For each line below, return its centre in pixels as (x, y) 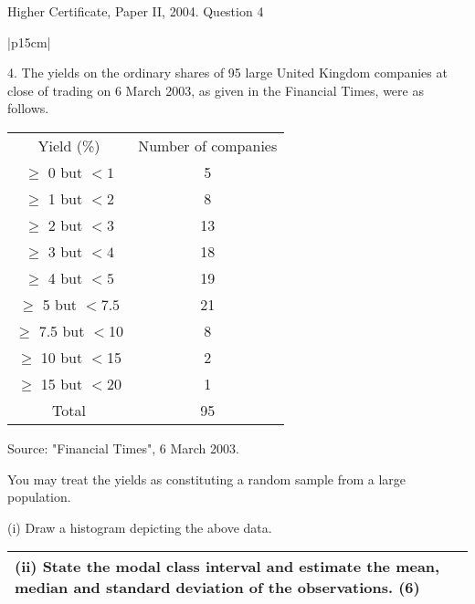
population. (39, 497)
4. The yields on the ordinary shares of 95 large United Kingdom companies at (227, 73)
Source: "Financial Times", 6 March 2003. (123, 448)
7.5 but (62, 330)
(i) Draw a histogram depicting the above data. (140, 527)
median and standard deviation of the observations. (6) (217, 588)
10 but (62, 357)
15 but (62, 383)
